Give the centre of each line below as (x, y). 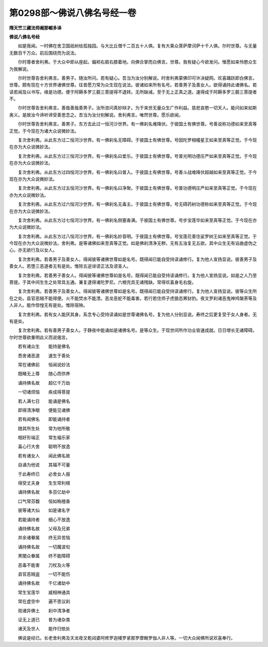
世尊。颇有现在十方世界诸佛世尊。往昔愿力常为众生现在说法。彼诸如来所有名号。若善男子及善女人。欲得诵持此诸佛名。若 (133, 85)
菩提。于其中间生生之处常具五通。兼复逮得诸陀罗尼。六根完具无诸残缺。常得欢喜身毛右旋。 (102, 282)
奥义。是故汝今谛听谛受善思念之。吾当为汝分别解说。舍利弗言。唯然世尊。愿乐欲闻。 (96, 115)
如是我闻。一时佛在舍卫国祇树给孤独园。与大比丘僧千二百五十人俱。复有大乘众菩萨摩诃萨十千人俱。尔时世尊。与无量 (137, 46)
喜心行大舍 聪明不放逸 (44, 447)
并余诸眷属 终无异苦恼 (44, 537)
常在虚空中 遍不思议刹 (44, 601)
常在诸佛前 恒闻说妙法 (44, 364)
